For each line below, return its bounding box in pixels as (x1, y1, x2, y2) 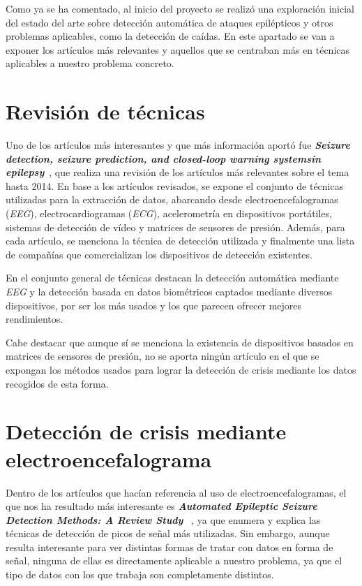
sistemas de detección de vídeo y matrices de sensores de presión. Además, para (6, 219, 345, 234)
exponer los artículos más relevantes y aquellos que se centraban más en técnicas (6, 42, 350, 57)
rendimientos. (6, 312, 63, 326)
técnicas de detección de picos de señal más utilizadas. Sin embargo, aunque (6, 526, 330, 541)
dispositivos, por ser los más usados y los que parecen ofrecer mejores (6, 298, 302, 312)
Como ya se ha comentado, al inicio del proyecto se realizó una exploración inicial (6, 1, 354, 15)
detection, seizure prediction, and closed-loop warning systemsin (6, 151, 322, 166)
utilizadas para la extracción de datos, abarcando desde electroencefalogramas (6, 192, 338, 207)
